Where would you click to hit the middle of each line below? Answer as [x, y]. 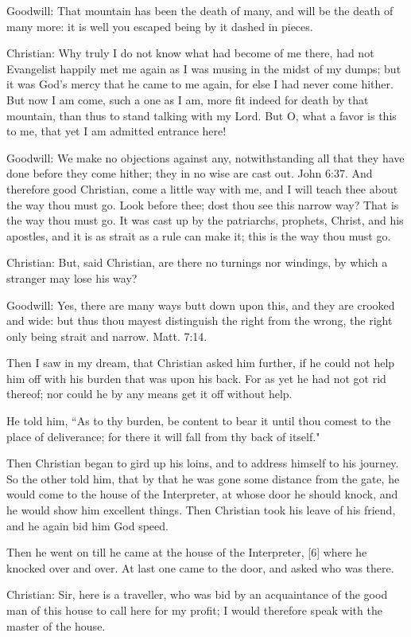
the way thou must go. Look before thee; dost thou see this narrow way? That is [203, 204]
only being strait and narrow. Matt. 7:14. [107, 336]
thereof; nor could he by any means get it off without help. [149, 394]
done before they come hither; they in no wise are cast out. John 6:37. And [190, 173]
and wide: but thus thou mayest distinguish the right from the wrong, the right [200, 320]
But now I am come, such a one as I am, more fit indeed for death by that [188, 99]
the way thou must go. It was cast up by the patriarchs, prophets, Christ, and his [205, 220]
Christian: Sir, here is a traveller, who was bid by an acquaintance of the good [197, 594]
